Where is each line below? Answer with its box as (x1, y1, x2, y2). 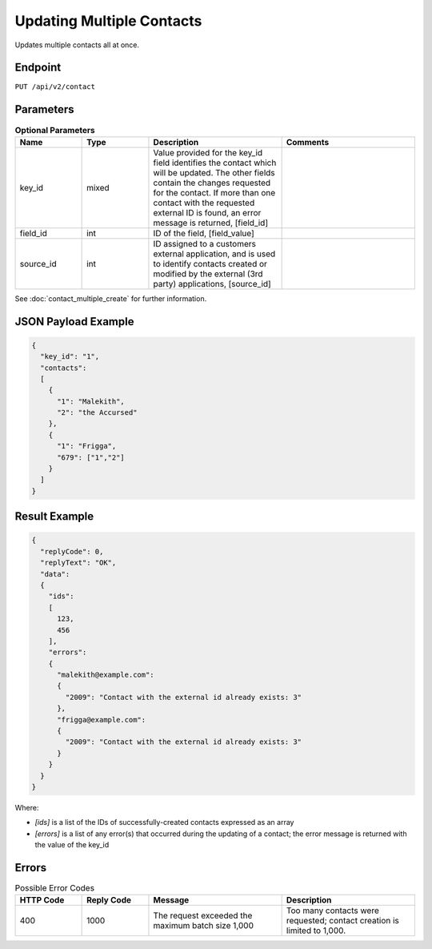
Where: (14, 802, 39, 812)
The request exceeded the (153, 910, 253, 921)
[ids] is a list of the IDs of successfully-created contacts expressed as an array (34, 818, 294, 827)
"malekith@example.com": (57, 670, 155, 680)
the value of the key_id (34, 840, 110, 850)
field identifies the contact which (153, 157, 277, 168)
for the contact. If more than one (153, 187, 276, 198)
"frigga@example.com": (57, 715, 146, 724)
